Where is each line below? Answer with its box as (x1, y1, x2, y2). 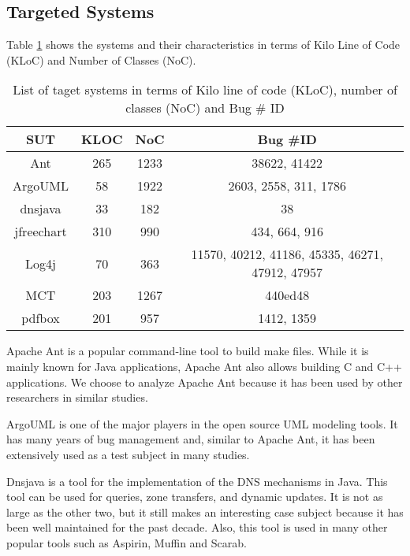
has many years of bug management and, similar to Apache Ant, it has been (6, 431, 375, 447)
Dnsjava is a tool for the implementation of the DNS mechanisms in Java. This (6, 473, 388, 489)
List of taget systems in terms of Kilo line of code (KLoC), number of (13, 80, 397, 99)
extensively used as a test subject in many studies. (6, 446, 250, 462)
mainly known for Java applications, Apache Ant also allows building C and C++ (6, 358, 402, 374)
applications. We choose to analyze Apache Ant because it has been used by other (6, 373, 403, 390)
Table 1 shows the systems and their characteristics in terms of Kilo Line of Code (6, 36, 401, 53)
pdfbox (21, 309, 60, 328)
